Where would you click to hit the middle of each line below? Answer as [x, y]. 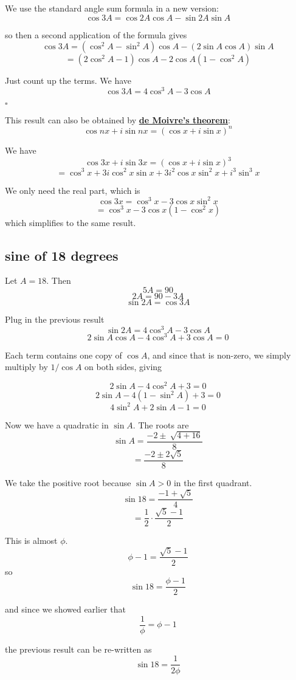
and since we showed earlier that [65, 609]
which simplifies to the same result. [71, 222]
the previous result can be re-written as [78, 649]
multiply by [26, 367]
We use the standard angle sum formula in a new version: [112, 8]
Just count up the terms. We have [68, 81]
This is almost [31, 541]
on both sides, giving [123, 367]
